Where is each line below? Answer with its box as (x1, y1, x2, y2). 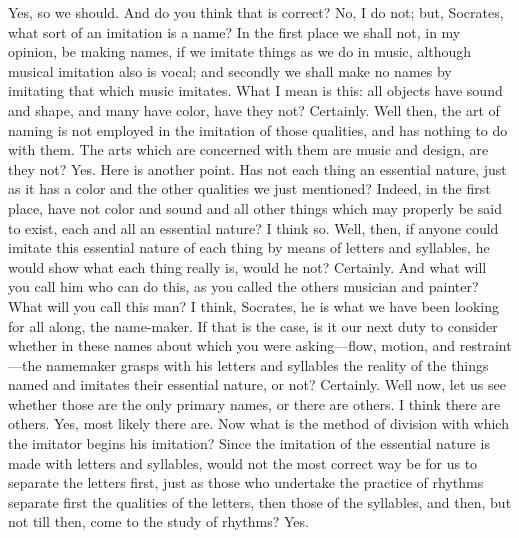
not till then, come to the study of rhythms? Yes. (8, 511, 309, 532)
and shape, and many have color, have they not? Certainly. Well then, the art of (8, 99, 500, 120)
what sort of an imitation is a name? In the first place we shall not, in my (8, 21, 461, 42)
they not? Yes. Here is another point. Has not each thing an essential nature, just (8, 158, 507, 179)
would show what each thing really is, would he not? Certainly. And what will (8, 256, 487, 277)
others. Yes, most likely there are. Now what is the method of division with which (8, 413, 509, 434)
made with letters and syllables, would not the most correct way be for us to (8, 452, 478, 473)
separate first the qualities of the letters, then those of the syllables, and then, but (8, 491, 512, 512)
